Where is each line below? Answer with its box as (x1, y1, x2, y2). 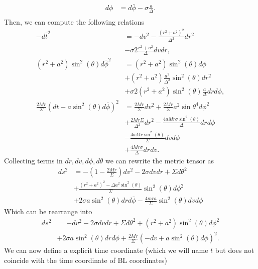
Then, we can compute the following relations (4, 17, 144, 27)
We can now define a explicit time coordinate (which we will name (4, 245, 208, 255)
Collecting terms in (4, 155, 63, 165)
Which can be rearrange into (4, 206, 92, 217)
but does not (215, 245, 254, 255)
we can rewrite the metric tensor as (105, 155, 214, 165)
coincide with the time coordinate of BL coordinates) (4, 254, 167, 265)
